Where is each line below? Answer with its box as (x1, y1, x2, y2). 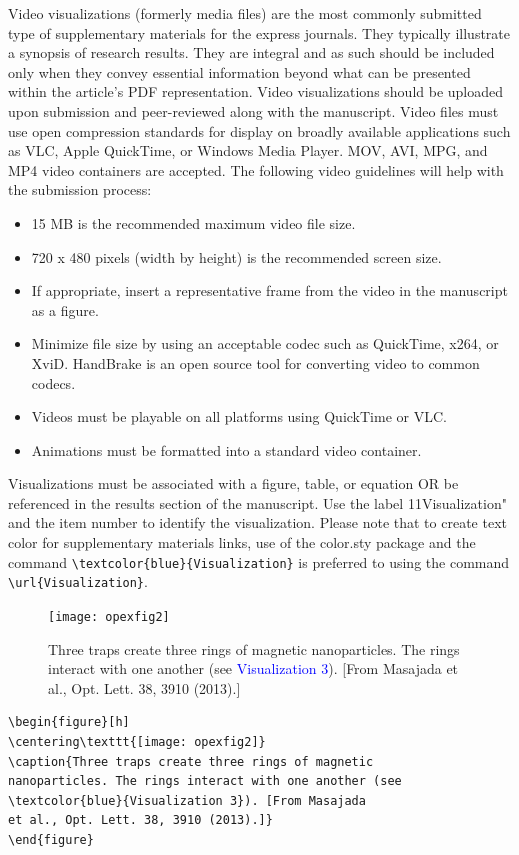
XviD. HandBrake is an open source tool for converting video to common (31, 352, 480, 373)
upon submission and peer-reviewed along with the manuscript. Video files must (8, 100, 499, 121)
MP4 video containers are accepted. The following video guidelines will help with (8, 159, 504, 180)
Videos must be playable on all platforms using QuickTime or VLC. (31, 406, 447, 427)
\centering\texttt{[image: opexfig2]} (8, 735, 266, 749)
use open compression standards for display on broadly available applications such (8, 120, 511, 141)
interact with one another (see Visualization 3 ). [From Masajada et (48, 658, 459, 679)
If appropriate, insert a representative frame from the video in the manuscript (31, 280, 508, 301)
